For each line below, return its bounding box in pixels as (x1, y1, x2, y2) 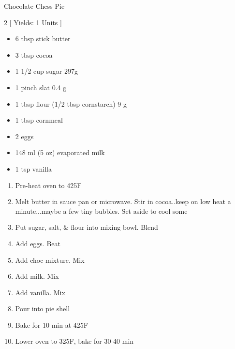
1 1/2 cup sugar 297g (15, 66, 78, 76)
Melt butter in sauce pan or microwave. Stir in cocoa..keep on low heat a (15, 196, 231, 206)
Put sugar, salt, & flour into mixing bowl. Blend (15, 222, 158, 232)
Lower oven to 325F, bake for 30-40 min (15, 336, 134, 346)
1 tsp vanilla (15, 163, 52, 174)
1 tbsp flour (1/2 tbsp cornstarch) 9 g (15, 98, 127, 109)
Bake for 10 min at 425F (15, 319, 88, 330)
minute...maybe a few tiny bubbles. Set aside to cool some (15, 206, 188, 216)
